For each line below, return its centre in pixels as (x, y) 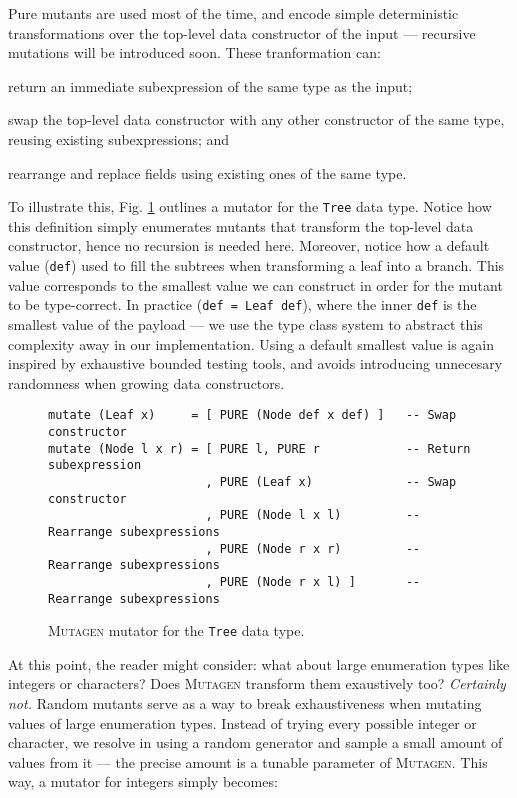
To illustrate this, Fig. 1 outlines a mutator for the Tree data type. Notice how (250, 206)
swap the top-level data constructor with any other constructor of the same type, (256, 119)
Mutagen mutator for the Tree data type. (176, 630)
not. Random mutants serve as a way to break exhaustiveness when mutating (245, 703)
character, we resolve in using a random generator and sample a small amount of (255, 742)
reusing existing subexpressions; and (119, 138)
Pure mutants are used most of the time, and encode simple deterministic (233, 13)
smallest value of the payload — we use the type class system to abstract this (245, 323)
